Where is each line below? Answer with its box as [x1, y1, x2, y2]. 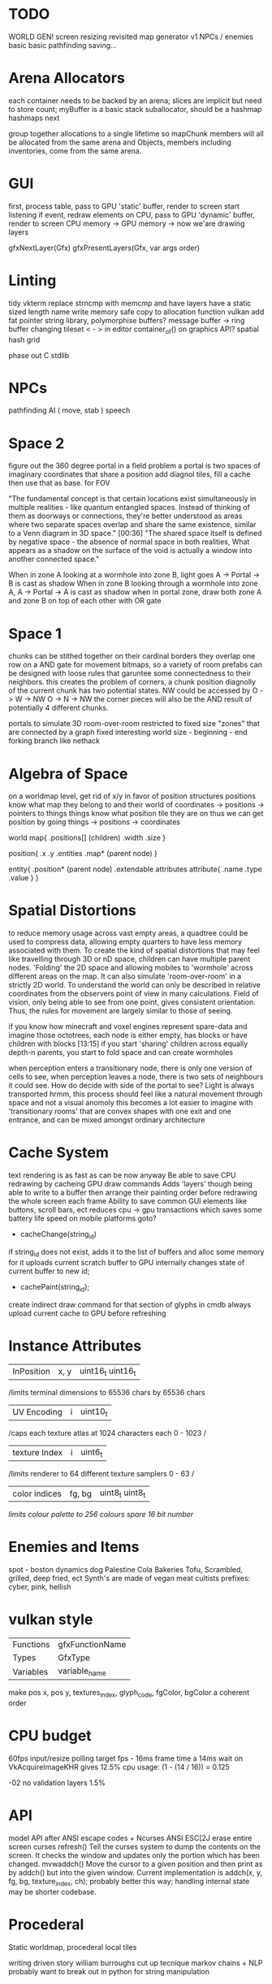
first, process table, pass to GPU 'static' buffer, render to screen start [8, 201, 240, 211]
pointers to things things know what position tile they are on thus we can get [8, 809, 264, 819]
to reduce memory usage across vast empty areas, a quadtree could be [8, 928, 248, 938]
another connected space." [8, 554, 100, 564]
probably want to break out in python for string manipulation [8, 1966, 209, 1976]
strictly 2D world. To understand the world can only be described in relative [8, 980, 261, 990]
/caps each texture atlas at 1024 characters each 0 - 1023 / [8, 1428, 207, 1437]
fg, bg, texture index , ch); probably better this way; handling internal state [8, 1876, 250, 1888]
